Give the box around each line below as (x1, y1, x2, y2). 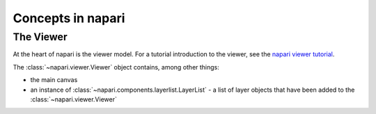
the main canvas (30, 76, 78, 84)
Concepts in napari (13, 10, 125, 26)
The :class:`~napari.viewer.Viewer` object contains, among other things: (13, 63, 219, 71)
